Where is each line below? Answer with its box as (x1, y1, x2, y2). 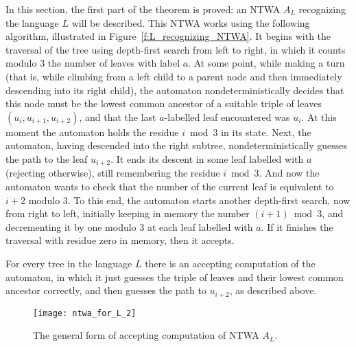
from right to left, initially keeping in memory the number (5, 206, 250, 221)
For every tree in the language (5, 256, 132, 270)
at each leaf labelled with (147, 219, 253, 234)
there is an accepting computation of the (145, 256, 316, 270)
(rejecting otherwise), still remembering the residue (5, 166, 220, 180)
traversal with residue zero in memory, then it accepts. (5, 233, 235, 247)
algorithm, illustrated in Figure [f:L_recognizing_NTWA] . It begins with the (5, 29, 331, 43)
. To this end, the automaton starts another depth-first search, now (67, 192, 351, 207)
